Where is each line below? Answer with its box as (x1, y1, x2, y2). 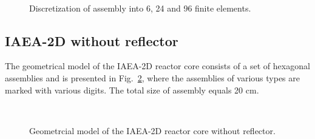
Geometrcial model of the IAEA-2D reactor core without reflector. (29, 124, 276, 137)
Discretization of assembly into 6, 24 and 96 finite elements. (29, 1, 251, 14)
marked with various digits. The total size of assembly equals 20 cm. (5, 83, 259, 96)
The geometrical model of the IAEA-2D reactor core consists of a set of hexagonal (5, 59, 310, 72)
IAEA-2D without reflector (5, 31, 178, 50)
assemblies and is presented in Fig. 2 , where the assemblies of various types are (5, 71, 300, 84)
